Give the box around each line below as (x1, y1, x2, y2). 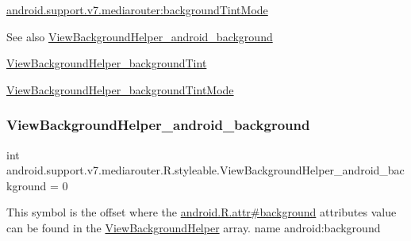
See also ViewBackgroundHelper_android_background (6, 28, 273, 44)
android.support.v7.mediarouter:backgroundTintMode (6, 2, 268, 17)
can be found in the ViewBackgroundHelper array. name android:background (6, 219, 381, 235)
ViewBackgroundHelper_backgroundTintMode (6, 81, 234, 98)
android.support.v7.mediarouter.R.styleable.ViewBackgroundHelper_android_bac (6, 162, 405, 178)
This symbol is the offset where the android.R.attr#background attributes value (6, 204, 397, 220)
